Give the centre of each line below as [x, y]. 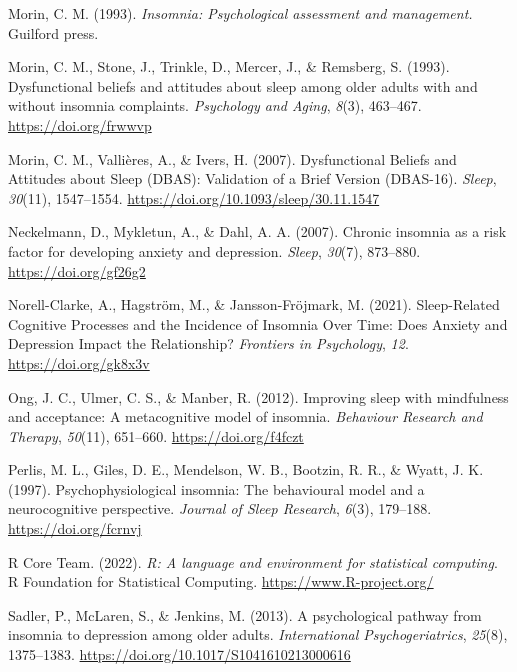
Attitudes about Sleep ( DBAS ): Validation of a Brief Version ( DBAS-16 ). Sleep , [252, 178]
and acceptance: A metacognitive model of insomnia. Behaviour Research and [245, 416]
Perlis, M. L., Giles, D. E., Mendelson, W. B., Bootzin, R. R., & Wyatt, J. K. [246, 469]
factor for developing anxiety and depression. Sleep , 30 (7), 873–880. [214, 250]
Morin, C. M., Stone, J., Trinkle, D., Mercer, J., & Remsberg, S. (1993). [229, 66]
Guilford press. [53, 32]
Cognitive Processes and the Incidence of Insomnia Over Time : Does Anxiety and [258, 323]
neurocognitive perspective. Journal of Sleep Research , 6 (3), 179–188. [220, 508]
